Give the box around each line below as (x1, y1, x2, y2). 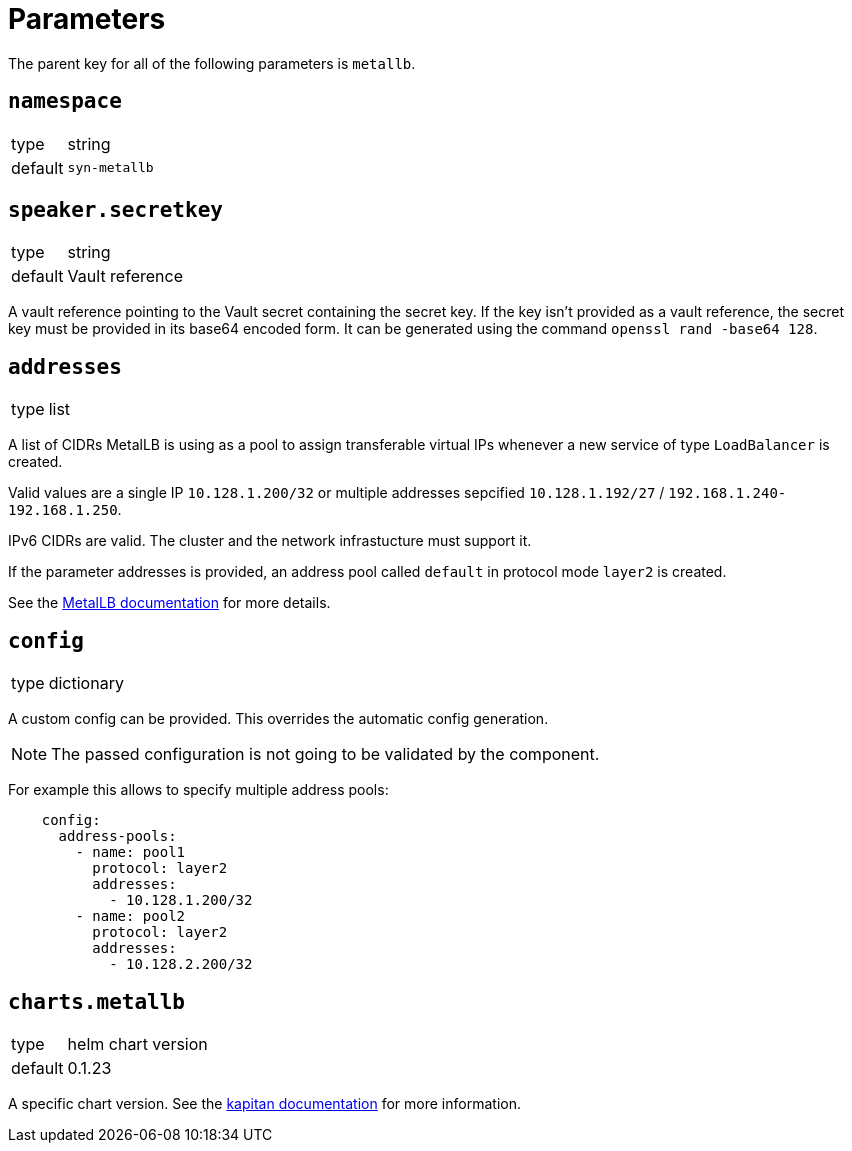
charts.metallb (8, 989, 186, 1014)
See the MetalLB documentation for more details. (8, 594, 331, 612)
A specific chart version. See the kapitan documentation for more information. (8, 1094, 521, 1112)
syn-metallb (67, 160, 154, 176)
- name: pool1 (75, 844, 186, 861)
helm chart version (67, 1033, 208, 1054)
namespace (8, 89, 122, 114)
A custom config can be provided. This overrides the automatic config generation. (8, 710, 549, 728)
